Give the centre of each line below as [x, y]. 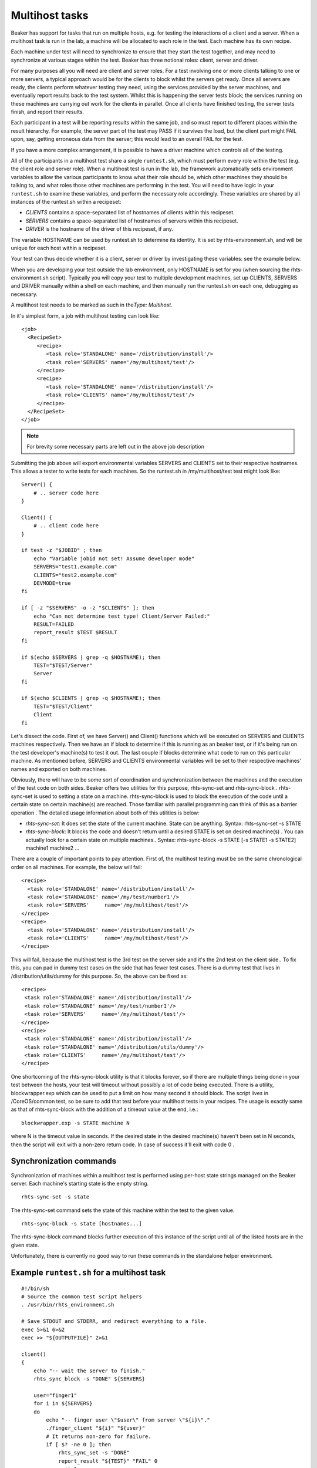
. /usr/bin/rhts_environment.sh [68, 1305]
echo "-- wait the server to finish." [89, 1371]
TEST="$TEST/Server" [63, 665]
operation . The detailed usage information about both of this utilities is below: [105, 813]
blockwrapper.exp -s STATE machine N [76, 1123]
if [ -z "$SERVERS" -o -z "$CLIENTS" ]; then [88, 608]
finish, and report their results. [48, 112]
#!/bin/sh [35, 1288]
